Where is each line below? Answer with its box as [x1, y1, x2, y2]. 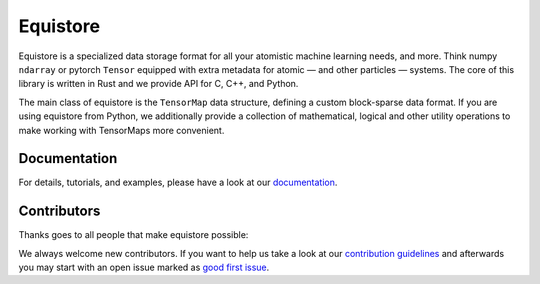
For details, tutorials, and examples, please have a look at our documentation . [18, 176, 338, 189]
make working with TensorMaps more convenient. [18, 124, 225, 136]
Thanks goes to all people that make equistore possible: [18, 229, 249, 241]
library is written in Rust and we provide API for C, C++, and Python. [18, 78, 299, 90]
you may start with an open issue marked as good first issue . [18, 261, 270, 274]
